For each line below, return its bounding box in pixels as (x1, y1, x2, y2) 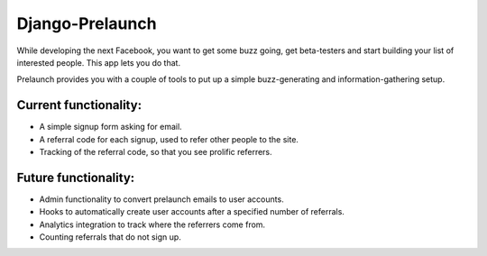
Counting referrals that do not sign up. (39, 232, 182, 242)
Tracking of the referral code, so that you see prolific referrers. (39, 147, 272, 158)
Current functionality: (16, 97, 142, 113)
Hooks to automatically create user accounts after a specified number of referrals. (39, 206, 345, 217)
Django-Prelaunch (16, 14, 157, 33)
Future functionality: (16, 169, 135, 185)
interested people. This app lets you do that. (16, 57, 180, 68)
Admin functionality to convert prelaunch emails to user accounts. (39, 194, 284, 205)
